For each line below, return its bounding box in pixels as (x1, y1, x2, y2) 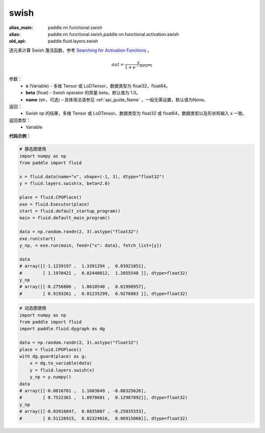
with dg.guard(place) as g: (19, 353, 87, 359)
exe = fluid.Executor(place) (19, 202, 90, 207)
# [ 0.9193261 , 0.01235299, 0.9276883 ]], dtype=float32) (19, 290, 188, 296)
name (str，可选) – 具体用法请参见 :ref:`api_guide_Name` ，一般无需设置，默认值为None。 (26, 96, 208, 103)
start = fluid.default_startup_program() (19, 208, 121, 214)
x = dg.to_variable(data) (29, 360, 92, 366)
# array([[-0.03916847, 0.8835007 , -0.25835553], (19, 408, 147, 414)
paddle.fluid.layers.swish (48, 38, 98, 44)
